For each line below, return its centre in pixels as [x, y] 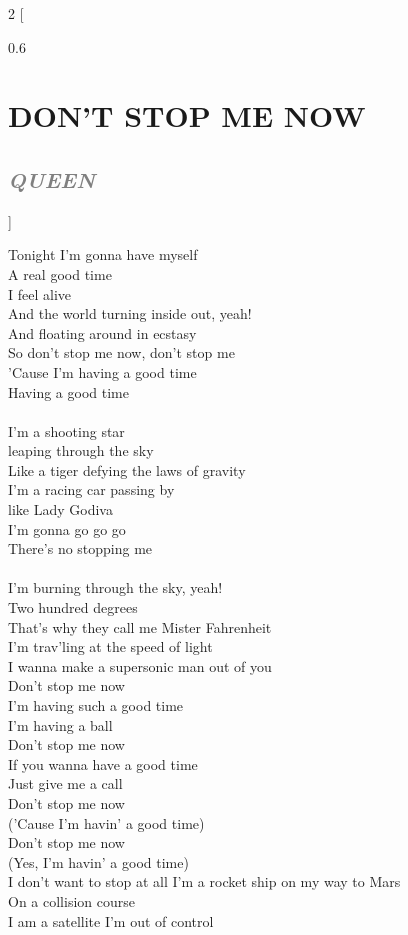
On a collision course [71, 900]
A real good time [60, 273]
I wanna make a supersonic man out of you [140, 665]
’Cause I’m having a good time [102, 371]
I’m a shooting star [66, 430]
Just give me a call [65, 783]
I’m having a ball [60, 724]
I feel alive [39, 293]
